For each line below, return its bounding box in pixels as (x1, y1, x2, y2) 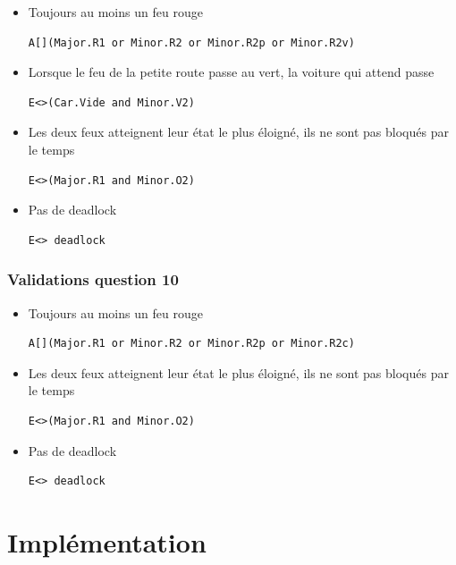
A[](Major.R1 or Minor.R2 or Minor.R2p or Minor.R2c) (28, 337, 355, 350)
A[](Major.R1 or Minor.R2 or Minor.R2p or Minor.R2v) (28, 36, 355, 49)
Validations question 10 (7, 268, 179, 291)
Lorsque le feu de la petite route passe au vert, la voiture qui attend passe (28, 63, 435, 81)
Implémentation (7, 523, 207, 560)
